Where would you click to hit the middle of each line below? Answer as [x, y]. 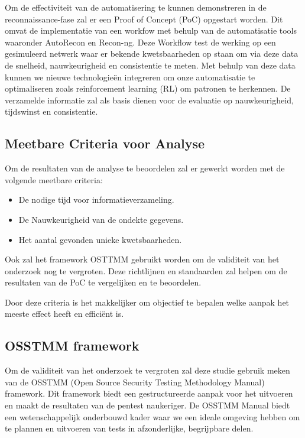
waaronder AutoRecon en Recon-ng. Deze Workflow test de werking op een [140, 42]
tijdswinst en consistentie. [51, 111]
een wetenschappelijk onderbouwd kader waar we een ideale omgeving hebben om [152, 416]
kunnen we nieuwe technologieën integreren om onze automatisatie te [130, 77]
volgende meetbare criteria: [54, 179]
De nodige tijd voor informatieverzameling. [96, 199]
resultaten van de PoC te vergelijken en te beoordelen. [103, 282]
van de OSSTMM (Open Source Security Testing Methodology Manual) [135, 382]
